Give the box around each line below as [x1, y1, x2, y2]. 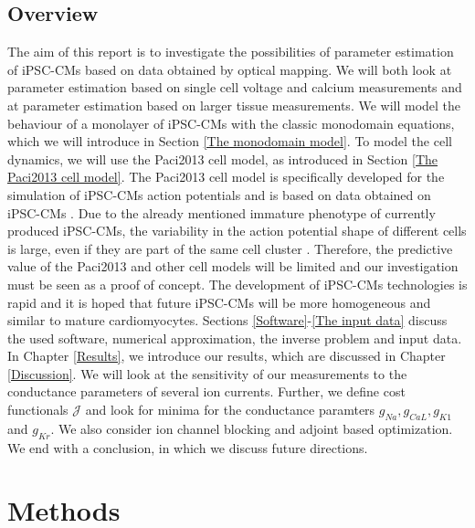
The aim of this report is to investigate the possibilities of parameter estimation [7, 42, 454, 61]
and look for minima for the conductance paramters [85, 400, 375, 419]
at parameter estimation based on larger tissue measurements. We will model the [7, 95, 461, 114]
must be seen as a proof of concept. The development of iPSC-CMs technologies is [7, 274, 468, 293]
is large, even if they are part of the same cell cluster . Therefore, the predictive [7, 238, 453, 258]
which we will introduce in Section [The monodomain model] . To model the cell [7, 132, 452, 151]
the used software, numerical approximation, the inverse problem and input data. [7, 328, 462, 347]
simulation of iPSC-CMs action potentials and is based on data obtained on [7, 185, 431, 204]
